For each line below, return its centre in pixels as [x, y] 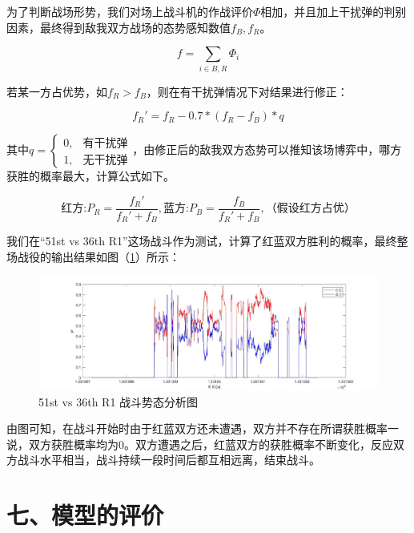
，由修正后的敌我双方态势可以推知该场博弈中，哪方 [267, 149]
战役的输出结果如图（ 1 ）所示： [98, 256]
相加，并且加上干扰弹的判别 [334, 11]
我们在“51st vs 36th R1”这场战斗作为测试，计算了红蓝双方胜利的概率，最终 [202, 241]
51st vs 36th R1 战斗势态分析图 [119, 401]
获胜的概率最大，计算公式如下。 [90, 176]
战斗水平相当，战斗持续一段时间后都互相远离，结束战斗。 [169, 460]
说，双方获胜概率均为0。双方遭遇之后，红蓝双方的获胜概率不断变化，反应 [200, 444]
